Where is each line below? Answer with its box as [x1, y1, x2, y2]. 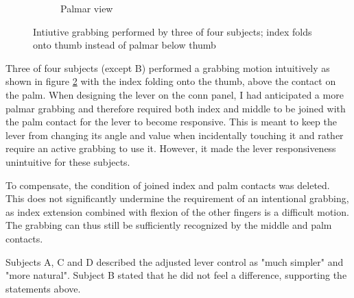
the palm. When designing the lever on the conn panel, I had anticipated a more [5, 87, 344, 101]
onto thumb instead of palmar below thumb [33, 38, 216, 52]
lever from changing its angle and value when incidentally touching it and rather [5, 127, 344, 142]
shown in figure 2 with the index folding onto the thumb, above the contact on [5, 74, 336, 88]
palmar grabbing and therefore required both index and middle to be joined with [5, 101, 346, 115]
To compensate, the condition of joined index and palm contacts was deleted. [5, 177, 330, 192]
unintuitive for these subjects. [5, 154, 130, 169]
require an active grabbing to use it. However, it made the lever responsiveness [5, 141, 336, 156]
